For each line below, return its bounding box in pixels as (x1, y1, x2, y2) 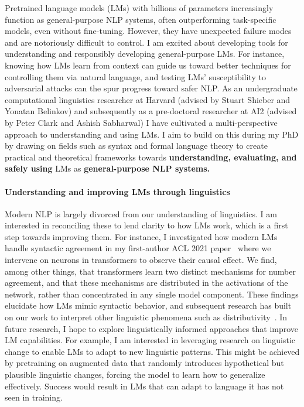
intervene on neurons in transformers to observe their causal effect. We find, (5, 254, 277, 266)
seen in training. (5, 391, 63, 403)
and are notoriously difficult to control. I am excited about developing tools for (5, 36, 288, 48)
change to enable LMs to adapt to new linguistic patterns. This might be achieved (5, 345, 300, 357)
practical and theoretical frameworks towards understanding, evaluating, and (5, 151, 297, 163)
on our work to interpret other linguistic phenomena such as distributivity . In (5, 311, 288, 323)
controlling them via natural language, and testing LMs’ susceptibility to (5, 70, 266, 83)
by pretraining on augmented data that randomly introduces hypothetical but (5, 357, 284, 369)
